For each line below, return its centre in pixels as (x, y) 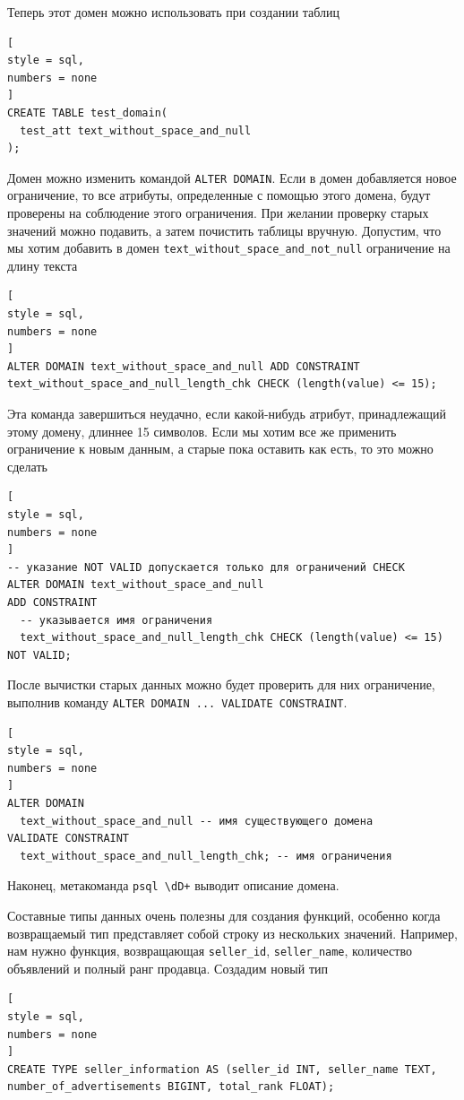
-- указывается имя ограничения (116, 620)
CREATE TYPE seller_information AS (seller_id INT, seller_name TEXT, (222, 1069)
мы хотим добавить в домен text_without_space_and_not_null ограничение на (229, 248)
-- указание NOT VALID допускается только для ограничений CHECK (206, 567)
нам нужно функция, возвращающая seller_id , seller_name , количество (210, 951)
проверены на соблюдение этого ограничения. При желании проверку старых (218, 212)
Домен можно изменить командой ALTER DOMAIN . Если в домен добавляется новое (232, 177)
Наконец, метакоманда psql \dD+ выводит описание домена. (173, 885)
